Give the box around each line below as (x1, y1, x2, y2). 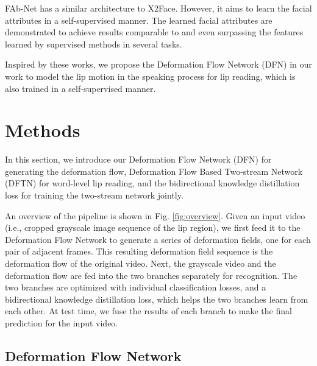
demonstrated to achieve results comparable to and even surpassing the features (5, 26, 304, 38)
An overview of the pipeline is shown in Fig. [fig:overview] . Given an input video (5, 209, 305, 222)
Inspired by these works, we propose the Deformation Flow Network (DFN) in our (5, 58, 312, 71)
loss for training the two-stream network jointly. (5, 189, 183, 202)
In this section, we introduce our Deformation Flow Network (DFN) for (5, 153, 272, 166)
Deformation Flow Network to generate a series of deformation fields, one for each (5, 233, 311, 245)
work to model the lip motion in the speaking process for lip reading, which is (5, 69, 296, 82)
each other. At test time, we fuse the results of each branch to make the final (5, 304, 292, 317)
